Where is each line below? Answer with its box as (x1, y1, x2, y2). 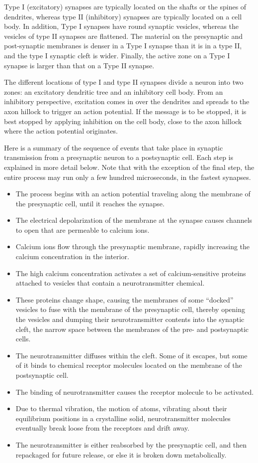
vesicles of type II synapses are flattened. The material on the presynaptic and (4, 30, 243, 41)
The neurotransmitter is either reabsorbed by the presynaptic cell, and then (15, 439, 247, 450)
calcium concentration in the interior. (15, 251, 129, 262)
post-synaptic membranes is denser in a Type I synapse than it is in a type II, (4, 40, 242, 51)
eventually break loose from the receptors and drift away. (15, 423, 189, 433)
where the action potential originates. (4, 126, 118, 136)
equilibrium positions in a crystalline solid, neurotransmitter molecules (15, 413, 231, 423)
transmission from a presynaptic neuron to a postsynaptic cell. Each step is (4, 152, 234, 162)
